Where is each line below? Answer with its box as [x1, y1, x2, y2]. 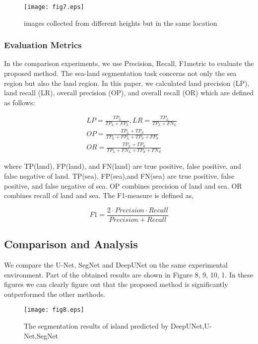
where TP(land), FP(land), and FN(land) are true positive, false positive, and [4, 161, 241, 171]
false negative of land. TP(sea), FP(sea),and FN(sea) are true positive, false [4, 170, 235, 181]
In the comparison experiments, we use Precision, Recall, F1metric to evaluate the [4, 58, 254, 69]
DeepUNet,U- [170, 321, 212, 331]
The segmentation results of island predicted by [24, 321, 169, 331]
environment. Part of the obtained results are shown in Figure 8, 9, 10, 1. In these [4, 269, 254, 279]
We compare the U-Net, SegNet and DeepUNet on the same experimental [4, 260, 228, 270]
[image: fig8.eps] [24, 306, 84, 314]
